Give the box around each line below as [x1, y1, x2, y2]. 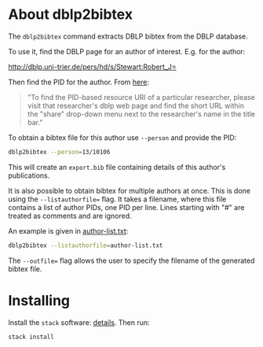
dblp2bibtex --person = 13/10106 [8, 148, 111, 156]
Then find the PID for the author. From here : [8, 77, 150, 87]
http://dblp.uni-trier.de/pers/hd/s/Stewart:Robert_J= [8, 61, 177, 72]
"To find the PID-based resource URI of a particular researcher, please [27, 92, 255, 102]
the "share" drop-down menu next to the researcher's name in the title [27, 109, 256, 119]
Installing [8, 291, 71, 309]
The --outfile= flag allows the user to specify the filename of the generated [8, 256, 255, 265]
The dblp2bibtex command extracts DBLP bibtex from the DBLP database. [8, 31, 249, 41]
